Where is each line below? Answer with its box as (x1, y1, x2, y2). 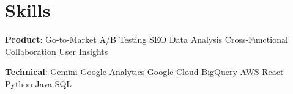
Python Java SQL (5, 77, 72, 90)
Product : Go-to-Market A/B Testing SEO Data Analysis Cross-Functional (5, 33, 288, 46)
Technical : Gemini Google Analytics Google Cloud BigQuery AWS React (5, 65, 284, 78)
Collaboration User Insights (5, 45, 108, 57)
